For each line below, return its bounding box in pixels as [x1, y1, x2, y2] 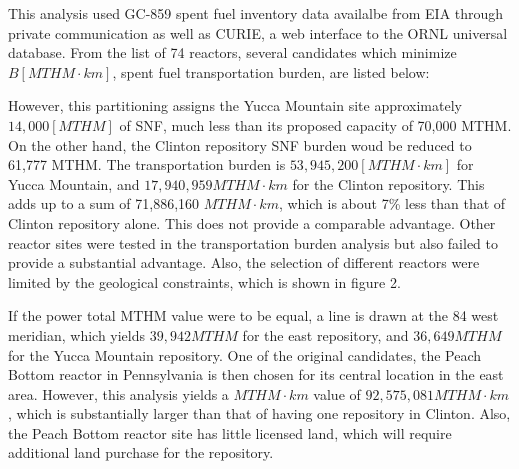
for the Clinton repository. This [292, 173, 485, 194]
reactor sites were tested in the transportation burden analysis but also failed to [8, 232, 498, 253]
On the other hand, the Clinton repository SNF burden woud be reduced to [8, 134, 472, 155]
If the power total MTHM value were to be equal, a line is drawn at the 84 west [8, 305, 499, 326]
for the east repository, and [242, 324, 409, 345]
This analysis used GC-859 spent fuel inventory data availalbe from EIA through [8, 3, 504, 23]
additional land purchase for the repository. [8, 442, 274, 463]
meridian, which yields [8, 324, 146, 345]
